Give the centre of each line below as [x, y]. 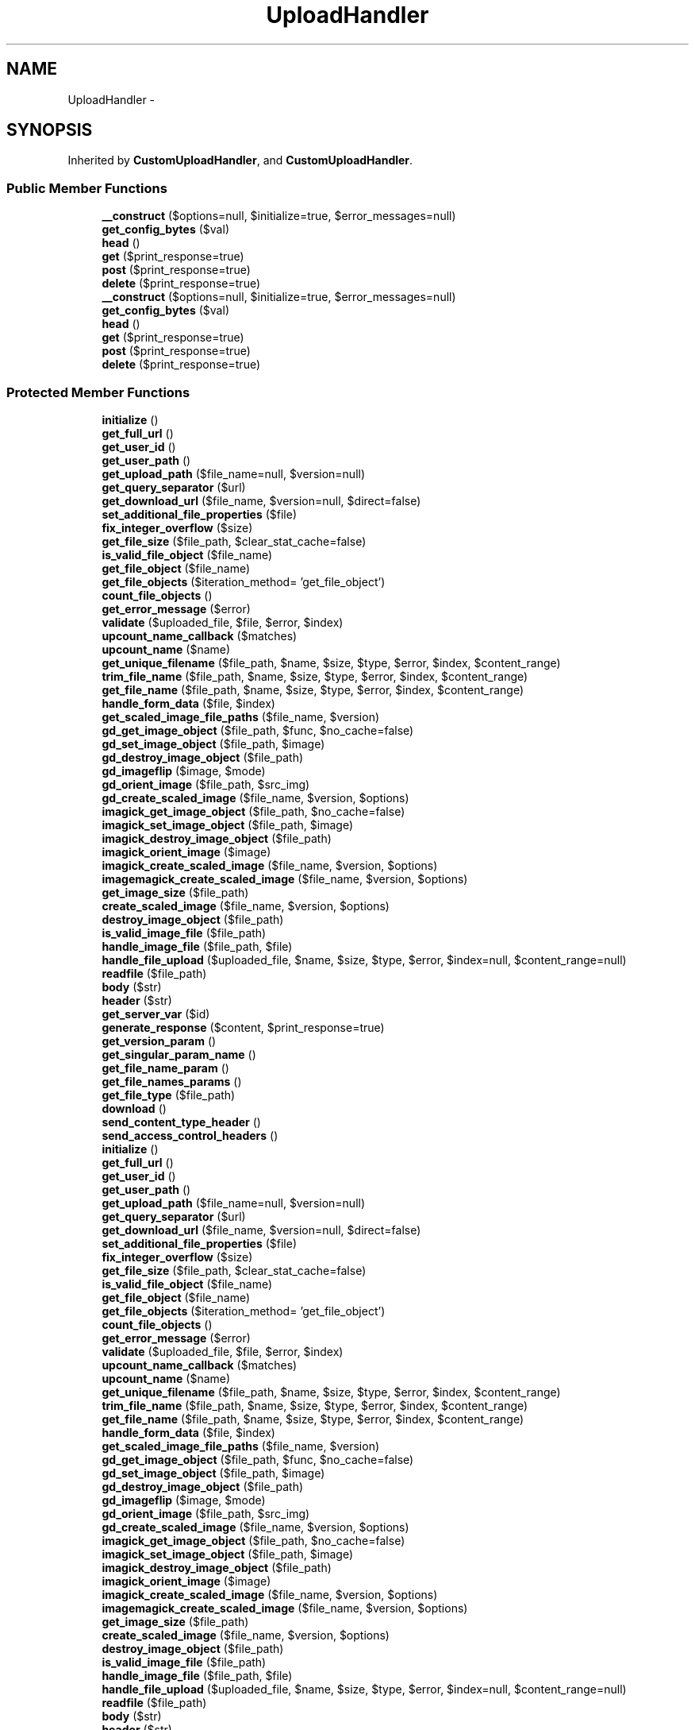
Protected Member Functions [98, 392]
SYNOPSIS [50, 130]
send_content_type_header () [181, 1122]
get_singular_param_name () [179, 1054]
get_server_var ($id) [156, 1014]
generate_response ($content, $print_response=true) [243, 1027]
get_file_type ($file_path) [169, 1095]
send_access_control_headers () [190, 1135]
